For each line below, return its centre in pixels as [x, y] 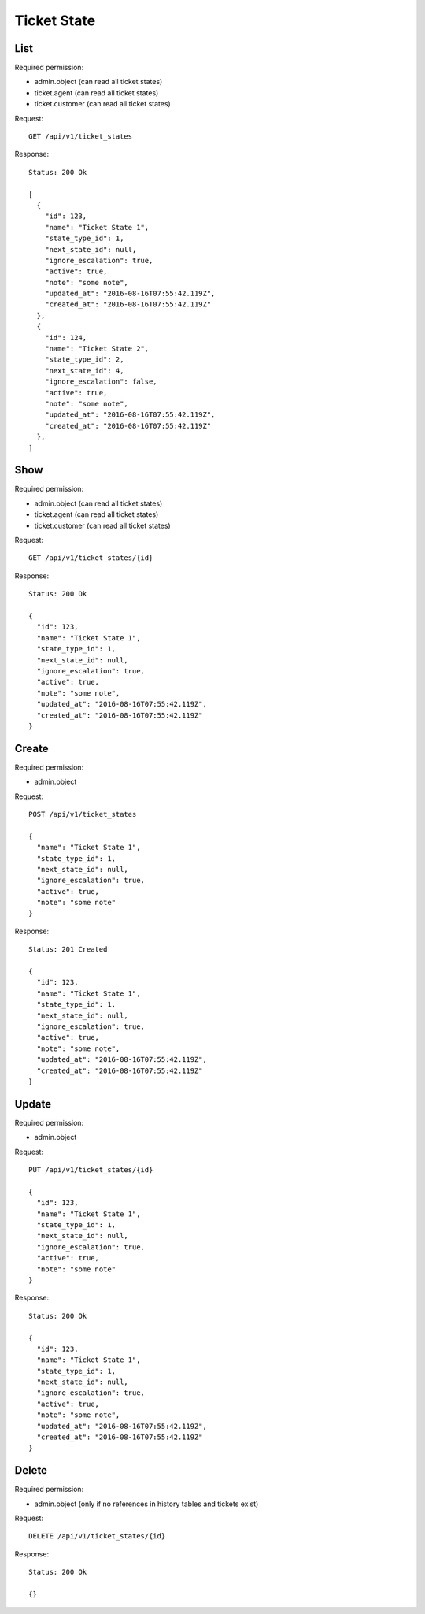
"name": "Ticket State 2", [97, 349]
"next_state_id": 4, [84, 371]
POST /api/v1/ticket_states [83, 814]
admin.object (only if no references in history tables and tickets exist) [146, 1504]
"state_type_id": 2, [84, 360]
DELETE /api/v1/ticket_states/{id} [97, 1536]
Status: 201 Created [68, 950]
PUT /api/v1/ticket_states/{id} [91, 1170]
